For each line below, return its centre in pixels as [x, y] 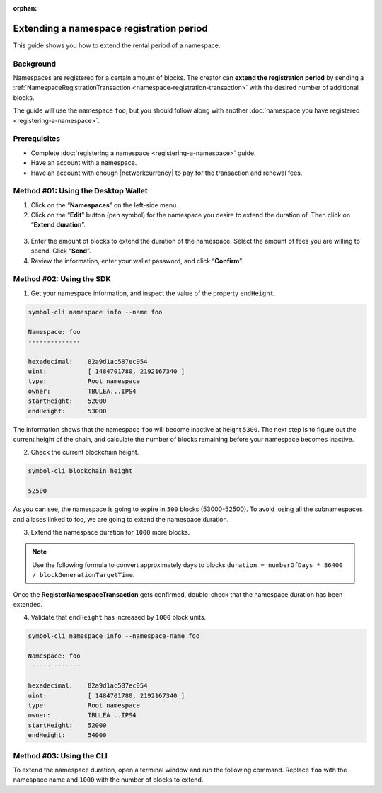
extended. [28, 604]
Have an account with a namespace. [84, 163]
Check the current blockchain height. [85, 452]
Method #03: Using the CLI [60, 755]
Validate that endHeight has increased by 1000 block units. [118, 617]
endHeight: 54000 [67, 735]
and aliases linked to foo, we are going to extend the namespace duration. [121, 519]
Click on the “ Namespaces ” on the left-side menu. [104, 205]
